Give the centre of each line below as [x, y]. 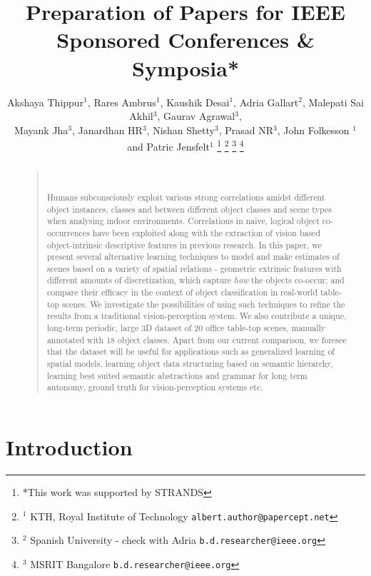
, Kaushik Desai [195, 102]
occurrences [68, 232]
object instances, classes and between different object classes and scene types [189, 209]
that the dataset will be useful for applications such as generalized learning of [190, 352]
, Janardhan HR [107, 130]
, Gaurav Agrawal [196, 116]
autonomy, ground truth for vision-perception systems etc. [155, 387]
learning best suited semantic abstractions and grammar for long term [177, 375]
